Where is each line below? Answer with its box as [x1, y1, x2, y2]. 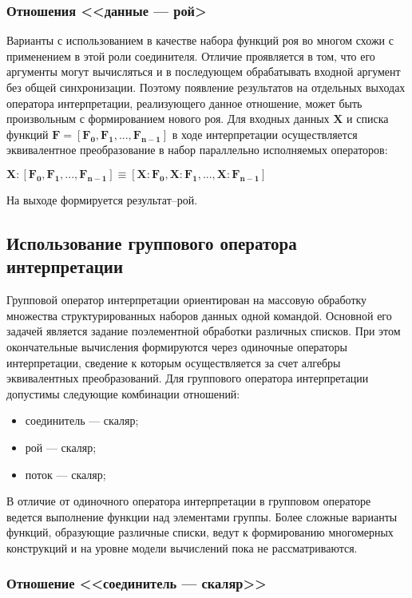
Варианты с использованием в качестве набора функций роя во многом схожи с [6, 32, 394, 49]
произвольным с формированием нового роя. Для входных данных [6, 110, 330, 127]
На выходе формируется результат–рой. [6, 191, 198, 208]
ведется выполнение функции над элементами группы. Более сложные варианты [6, 508, 398, 525]
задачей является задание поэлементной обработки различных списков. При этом [6, 323, 401, 339]
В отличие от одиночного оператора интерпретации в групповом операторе [6, 493, 371, 509]
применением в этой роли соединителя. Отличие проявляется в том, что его [6, 47, 375, 64]
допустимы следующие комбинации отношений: [6, 385, 240, 402]
